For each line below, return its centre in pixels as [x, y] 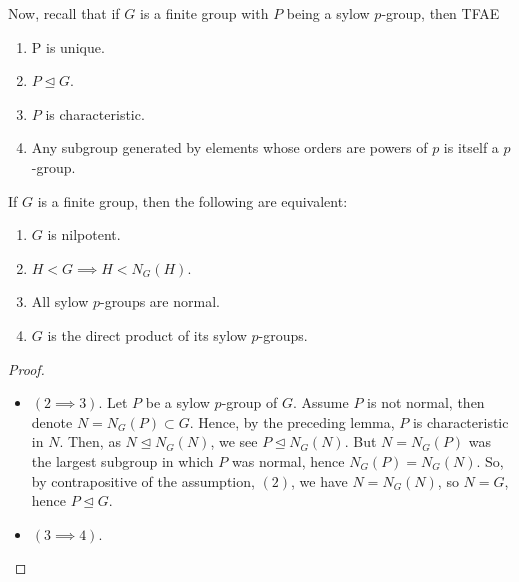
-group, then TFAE [440, 13]
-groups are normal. [159, 301]
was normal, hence [288, 460]
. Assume [321, 402]
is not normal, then [426, 402]
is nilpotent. [84, 234]
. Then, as [90, 441]
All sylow [60, 301]
